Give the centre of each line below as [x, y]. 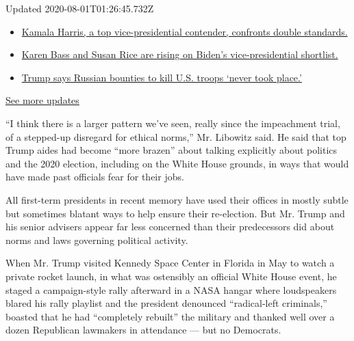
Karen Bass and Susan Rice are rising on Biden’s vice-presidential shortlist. [180, 54]
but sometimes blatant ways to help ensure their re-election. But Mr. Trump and [175, 213]
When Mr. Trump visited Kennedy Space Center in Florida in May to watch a [170, 263]
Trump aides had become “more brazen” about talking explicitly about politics [172, 150]
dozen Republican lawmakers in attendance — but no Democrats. [143, 330]
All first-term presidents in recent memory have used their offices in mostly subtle [177, 199]
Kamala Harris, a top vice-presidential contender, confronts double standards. [185, 31]
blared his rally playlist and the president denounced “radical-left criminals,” [166, 303]
